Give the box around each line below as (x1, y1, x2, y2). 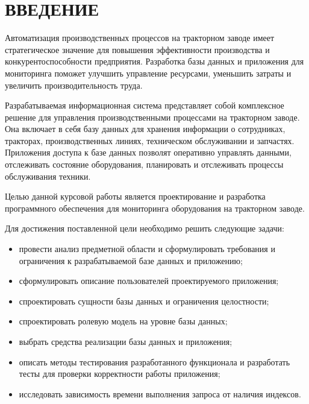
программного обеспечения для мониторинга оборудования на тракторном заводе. (5, 201, 305, 214)
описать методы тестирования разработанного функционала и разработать (19, 355, 290, 368)
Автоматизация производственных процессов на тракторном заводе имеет (5, 31, 275, 44)
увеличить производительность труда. (5, 78, 143, 91)
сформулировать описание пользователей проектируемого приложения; (19, 274, 279, 287)
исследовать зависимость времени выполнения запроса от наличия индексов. (19, 387, 301, 400)
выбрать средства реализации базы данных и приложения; (19, 335, 233, 347)
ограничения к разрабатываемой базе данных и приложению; (19, 254, 243, 267)
